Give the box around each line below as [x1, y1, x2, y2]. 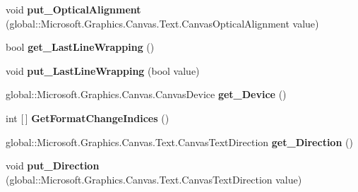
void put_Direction [6, 158, 100, 173]
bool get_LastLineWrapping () [6, 40, 155, 54]
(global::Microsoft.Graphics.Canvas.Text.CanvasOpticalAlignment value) [6, 16, 319, 30]
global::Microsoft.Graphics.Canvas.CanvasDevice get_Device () [6, 87, 287, 102]
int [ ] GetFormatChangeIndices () [6, 110, 169, 125]
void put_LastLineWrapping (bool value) [6, 63, 200, 78]
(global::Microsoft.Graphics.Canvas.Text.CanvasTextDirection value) [6, 172, 302, 186]
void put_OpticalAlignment [6, 2, 141, 16]
